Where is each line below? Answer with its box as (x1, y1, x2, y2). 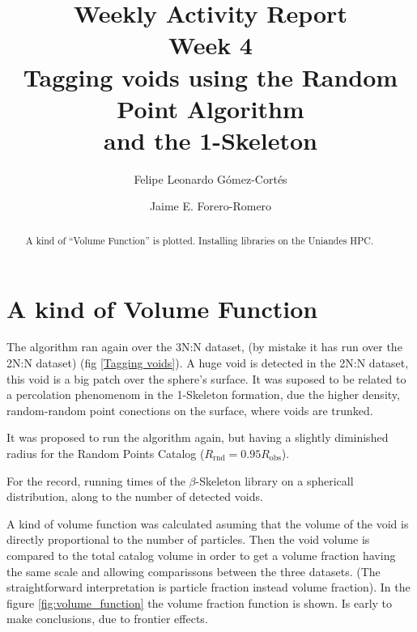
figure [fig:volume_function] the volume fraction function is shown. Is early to (6, 594, 393, 611)
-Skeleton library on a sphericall (195, 472, 354, 489)
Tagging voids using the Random (23, 60, 398, 93)
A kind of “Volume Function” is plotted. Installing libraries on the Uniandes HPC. (25, 233, 374, 247)
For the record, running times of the (6, 472, 185, 489)
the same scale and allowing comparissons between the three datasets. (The (6, 562, 381, 579)
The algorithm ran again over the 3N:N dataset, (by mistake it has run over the (6, 338, 402, 355)
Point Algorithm (117, 91, 304, 125)
